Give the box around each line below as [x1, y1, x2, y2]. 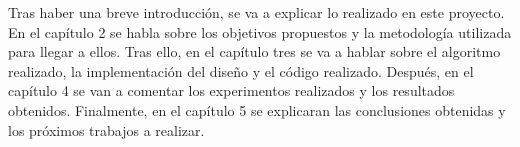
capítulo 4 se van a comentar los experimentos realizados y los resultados [8, 80, 455, 101]
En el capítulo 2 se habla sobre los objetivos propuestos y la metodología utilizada [8, 21, 512, 42]
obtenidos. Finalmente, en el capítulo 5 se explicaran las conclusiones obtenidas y [8, 99, 506, 120]
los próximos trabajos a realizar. [8, 119, 205, 140]
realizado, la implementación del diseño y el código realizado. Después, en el [8, 60, 474, 81]
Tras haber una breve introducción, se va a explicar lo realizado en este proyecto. [8, 2, 505, 22]
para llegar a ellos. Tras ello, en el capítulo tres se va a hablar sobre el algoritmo [8, 41, 501, 62]
